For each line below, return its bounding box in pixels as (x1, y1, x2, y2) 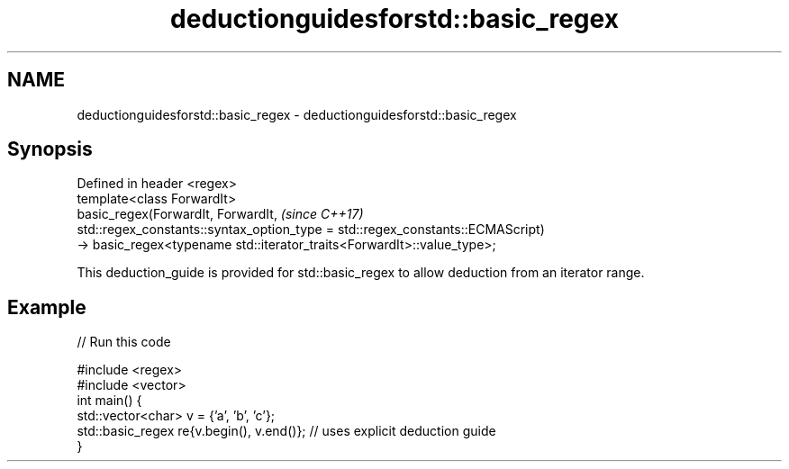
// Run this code (77, 334, 171, 350)
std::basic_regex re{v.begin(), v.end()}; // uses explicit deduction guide (77, 423, 496, 439)
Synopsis (7, 138, 93, 161)
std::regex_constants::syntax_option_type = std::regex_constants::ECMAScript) (77, 221, 545, 238)
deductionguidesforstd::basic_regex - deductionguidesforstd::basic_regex (77, 106, 517, 122)
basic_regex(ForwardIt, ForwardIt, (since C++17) (77, 206, 364, 222)
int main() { (77, 392, 142, 409)
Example (7, 295, 86, 319)
